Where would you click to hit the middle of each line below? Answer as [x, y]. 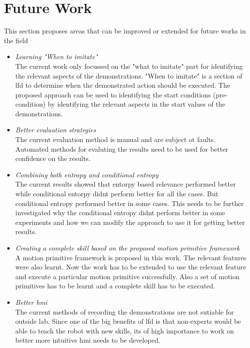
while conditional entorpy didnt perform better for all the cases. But [117, 194]
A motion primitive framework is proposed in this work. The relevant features [131, 257]
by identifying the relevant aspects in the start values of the [136, 104]
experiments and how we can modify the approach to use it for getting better [130, 222]
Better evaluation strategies [56, 130]
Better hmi [31, 302]
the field [16, 40]
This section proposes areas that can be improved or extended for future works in [125, 31]
